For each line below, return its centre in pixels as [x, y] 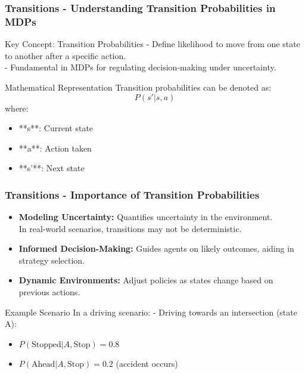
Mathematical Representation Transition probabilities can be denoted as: [138, 87]
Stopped [46, 344]
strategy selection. [52, 260]
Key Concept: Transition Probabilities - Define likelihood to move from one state [152, 44]
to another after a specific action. [66, 55]
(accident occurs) [147, 363]
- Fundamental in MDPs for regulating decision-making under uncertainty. [141, 67]
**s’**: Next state [52, 168]
